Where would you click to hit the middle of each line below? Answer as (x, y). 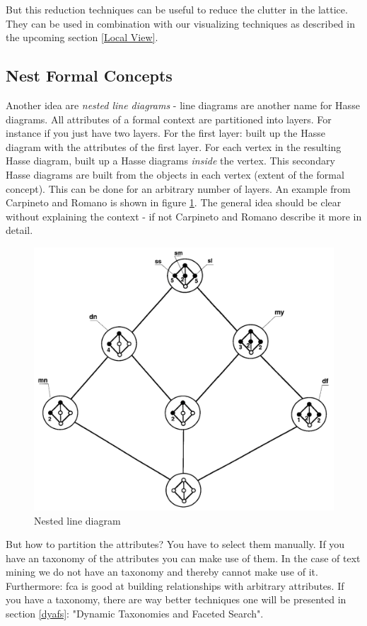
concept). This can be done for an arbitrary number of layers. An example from (178, 188)
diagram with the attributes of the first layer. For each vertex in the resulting (174, 146)
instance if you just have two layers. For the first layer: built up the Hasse (165, 133)
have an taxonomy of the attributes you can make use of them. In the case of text (183, 558)
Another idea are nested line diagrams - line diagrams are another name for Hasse (183, 105)
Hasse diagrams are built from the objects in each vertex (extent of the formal (175, 174)
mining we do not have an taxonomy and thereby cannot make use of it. (162, 572)
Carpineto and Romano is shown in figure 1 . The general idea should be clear (174, 202)
